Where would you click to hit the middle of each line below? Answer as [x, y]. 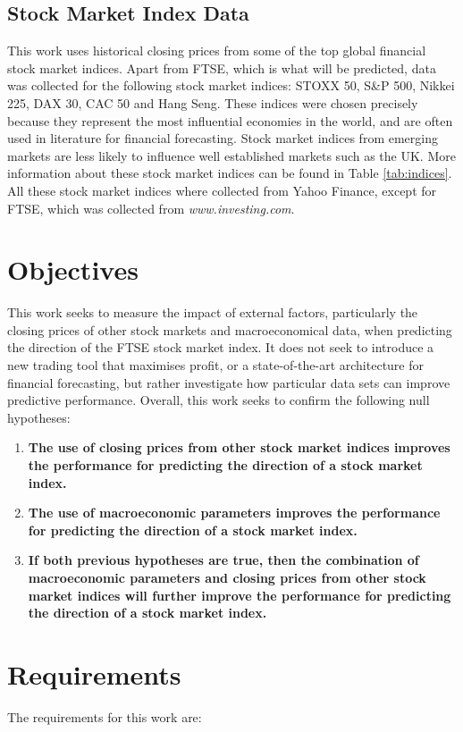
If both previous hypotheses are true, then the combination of [223, 560]
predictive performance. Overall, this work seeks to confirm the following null [219, 400]
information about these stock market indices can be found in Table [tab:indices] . [230, 173]
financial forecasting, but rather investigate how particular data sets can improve [229, 382]
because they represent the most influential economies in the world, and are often [230, 120]
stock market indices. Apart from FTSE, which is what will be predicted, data [222, 67]
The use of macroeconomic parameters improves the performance [234, 513]
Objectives [73, 269]
